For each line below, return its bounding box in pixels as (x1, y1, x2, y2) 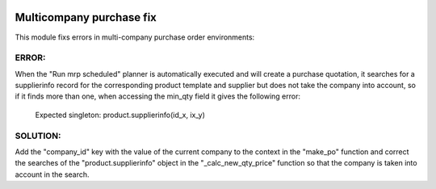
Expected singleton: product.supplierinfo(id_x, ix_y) (35, 110, 205, 120)
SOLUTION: (15, 130, 61, 141)
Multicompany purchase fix (15, 10, 157, 24)
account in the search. (15, 170, 90, 179)
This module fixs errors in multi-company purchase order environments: (15, 32, 255, 42)
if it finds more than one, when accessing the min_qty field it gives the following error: (15, 91, 300, 101)
